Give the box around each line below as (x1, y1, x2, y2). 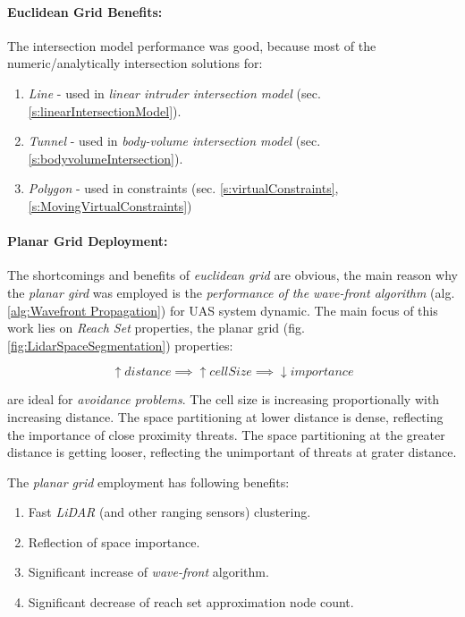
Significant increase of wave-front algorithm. (28, 562, 269, 581)
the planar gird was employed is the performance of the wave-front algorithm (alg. (7, 283, 455, 301)
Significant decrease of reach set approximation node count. (28, 593, 354, 612)
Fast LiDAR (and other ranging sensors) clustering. (28, 503, 311, 521)
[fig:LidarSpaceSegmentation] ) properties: (7, 335, 233, 354)
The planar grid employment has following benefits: (7, 472, 290, 491)
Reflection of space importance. (28, 532, 200, 551)
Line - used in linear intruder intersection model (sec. (28, 83, 321, 102)
